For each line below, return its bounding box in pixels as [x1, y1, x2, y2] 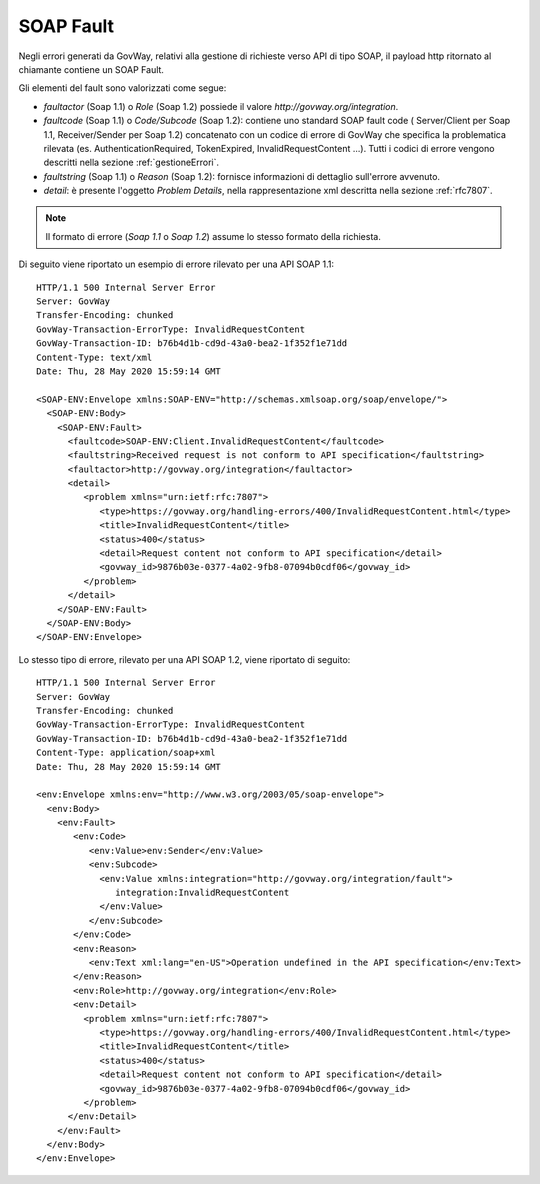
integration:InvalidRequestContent [115, 887, 290, 899]
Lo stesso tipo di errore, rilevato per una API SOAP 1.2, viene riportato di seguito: [18, 653, 351, 665]
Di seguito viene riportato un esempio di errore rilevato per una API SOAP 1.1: [18, 258, 335, 270]
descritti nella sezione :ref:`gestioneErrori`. [43, 156, 220, 169]
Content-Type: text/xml [36, 351, 153, 363]
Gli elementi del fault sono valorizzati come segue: [18, 82, 227, 94]
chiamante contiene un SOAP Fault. [18, 63, 165, 75]
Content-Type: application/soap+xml [36, 747, 216, 759]
